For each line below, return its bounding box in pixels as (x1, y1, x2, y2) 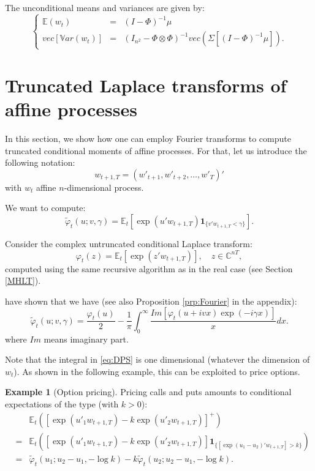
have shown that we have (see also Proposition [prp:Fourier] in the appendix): (5, 294, 297, 307)
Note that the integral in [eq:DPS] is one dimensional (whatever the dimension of (5, 353, 310, 366)
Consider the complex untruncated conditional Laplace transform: (5, 237, 252, 250)
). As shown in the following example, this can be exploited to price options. (13, 365, 300, 377)
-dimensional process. (64, 180, 144, 193)
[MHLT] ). (5, 274, 41, 287)
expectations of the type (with (5, 397, 119, 410)
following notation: (5, 156, 75, 169)
